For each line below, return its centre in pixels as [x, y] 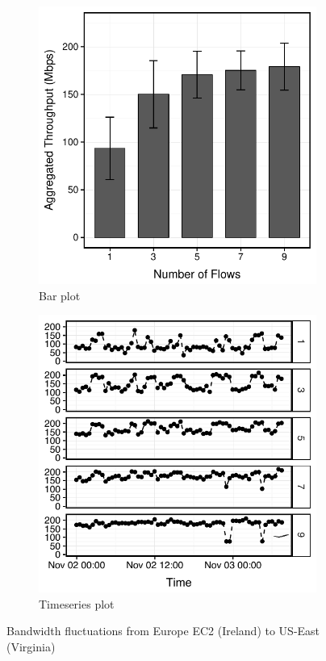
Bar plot [60, 295]
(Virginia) [31, 646]
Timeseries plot [77, 603]
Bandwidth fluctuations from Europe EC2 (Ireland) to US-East [163, 631]
